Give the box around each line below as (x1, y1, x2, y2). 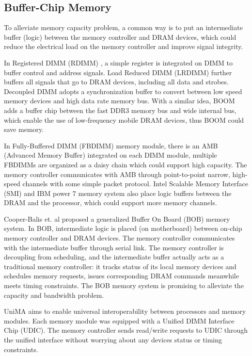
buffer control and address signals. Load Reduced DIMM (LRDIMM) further (4, 67, 232, 77)
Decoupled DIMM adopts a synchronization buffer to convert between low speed (4, 86, 242, 96)
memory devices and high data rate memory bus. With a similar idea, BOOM (4, 96, 235, 106)
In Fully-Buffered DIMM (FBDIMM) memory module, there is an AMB (4, 140, 218, 150)
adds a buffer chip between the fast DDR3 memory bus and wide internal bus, (4, 105, 236, 115)
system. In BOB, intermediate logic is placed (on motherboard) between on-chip (4, 223, 242, 233)
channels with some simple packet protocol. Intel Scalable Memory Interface (22, 178, 248, 189)
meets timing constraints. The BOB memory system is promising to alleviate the (4, 280, 244, 291)
